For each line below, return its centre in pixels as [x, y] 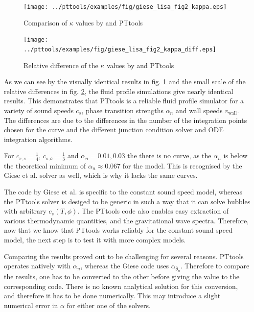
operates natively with [37, 266]
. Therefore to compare [215, 266]
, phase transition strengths [122, 110]
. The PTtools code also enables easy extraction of [153, 211]
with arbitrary [25, 211]
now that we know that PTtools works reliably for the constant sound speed [118, 230]
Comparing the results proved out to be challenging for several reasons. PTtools [124, 256]
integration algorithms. [38, 139]
